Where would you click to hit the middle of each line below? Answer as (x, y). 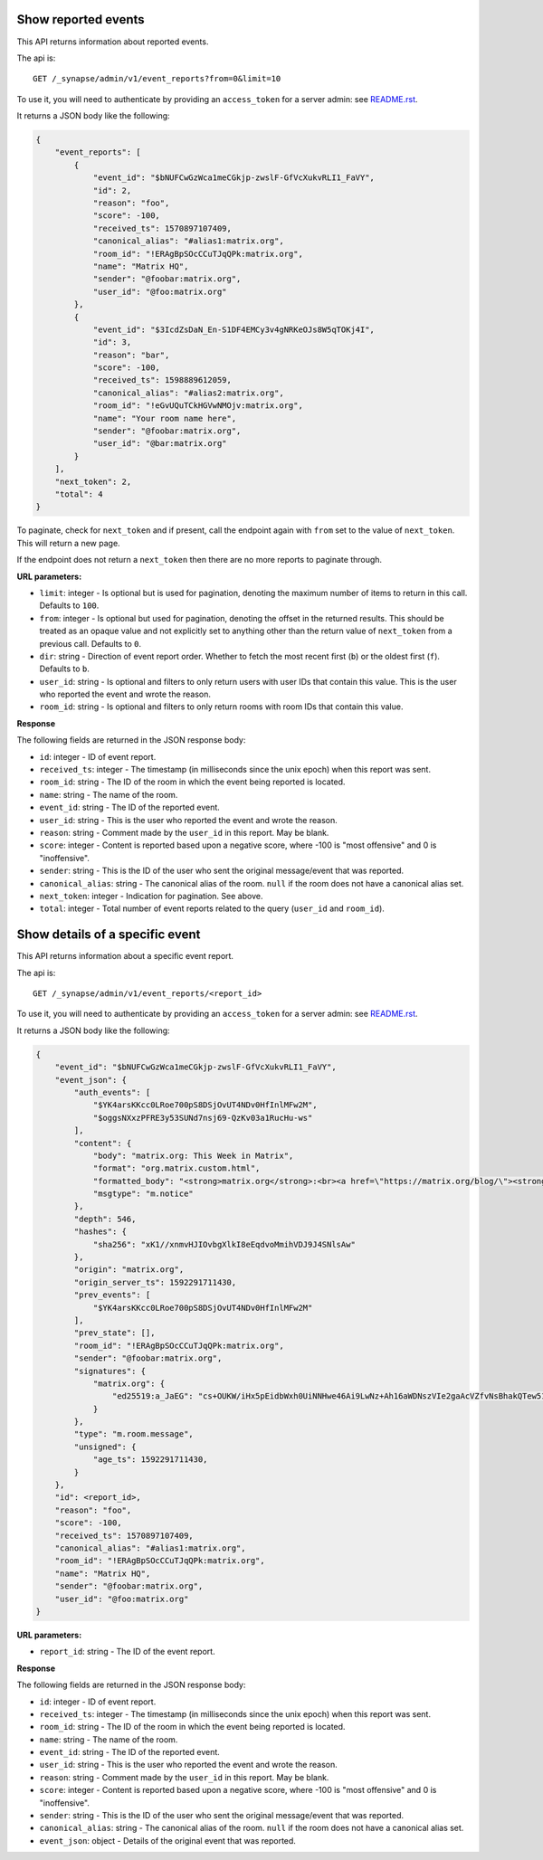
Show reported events (81, 19)
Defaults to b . (64, 669)
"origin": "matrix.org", (129, 1270)
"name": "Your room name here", (165, 418)
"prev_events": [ (112, 1295)
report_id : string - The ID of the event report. (128, 1652)
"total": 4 (79, 494)
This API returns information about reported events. (113, 42)
